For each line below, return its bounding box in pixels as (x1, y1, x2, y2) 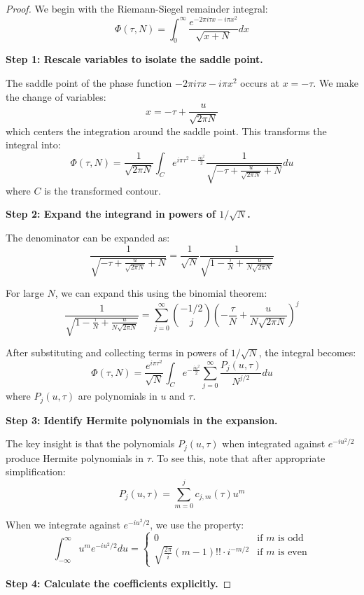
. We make (313, 76, 358, 90)
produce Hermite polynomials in (6, 450, 143, 465)
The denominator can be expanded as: (6, 230, 170, 245)
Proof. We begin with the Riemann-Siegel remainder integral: (6, 1, 268, 15)
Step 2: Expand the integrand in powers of (6, 206, 216, 221)
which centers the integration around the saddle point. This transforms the (6, 123, 327, 138)
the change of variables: (6, 89, 106, 104)
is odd (278, 533, 304, 543)
